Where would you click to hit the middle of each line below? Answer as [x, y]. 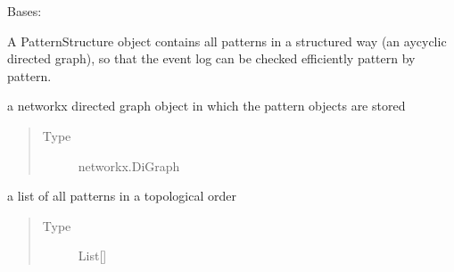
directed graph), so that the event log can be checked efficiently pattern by [211, 58]
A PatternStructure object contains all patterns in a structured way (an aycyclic [227, 41]
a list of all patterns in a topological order [122, 196]
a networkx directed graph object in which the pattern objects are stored [206, 106]
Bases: [25, 11]
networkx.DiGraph [129, 165]
